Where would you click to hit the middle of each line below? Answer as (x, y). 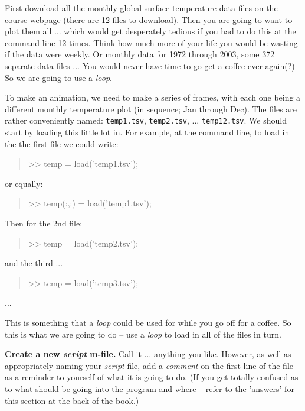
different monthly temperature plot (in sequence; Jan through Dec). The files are (151, 109)
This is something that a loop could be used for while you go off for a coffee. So (148, 322)
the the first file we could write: (62, 143)
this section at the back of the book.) (72, 400)
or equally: (24, 183)
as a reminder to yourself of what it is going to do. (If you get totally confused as (152, 377)
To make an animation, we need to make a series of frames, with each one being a (153, 97)
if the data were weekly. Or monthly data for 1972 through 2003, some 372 (140, 54)
